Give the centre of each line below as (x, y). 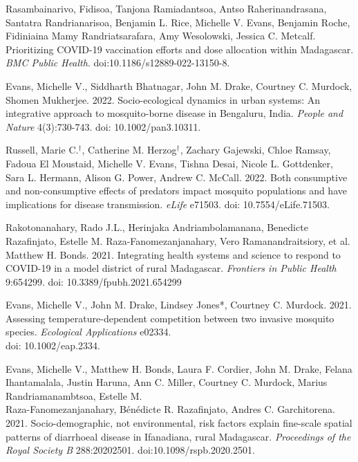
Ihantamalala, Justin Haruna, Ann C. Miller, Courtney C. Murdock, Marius (167, 382)
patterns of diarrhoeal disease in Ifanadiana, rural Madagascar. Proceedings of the (178, 436)
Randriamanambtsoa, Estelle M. (74, 395)
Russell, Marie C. (42, 150)
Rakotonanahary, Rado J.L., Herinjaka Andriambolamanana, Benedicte (157, 227)
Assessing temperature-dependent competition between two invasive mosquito (170, 318)
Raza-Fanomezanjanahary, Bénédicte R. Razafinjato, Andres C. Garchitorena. (170, 409)
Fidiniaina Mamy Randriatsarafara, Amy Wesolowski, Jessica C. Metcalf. (161, 36)
